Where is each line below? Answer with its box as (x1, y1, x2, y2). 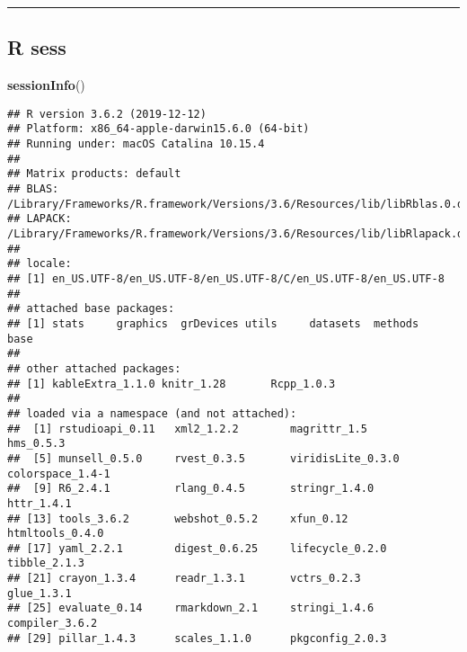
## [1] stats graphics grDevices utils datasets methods (7, 317, 419, 330)
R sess (7, 33, 66, 61)
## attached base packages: (7, 302, 175, 316)
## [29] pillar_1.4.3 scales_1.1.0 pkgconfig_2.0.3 (7, 631, 387, 645)
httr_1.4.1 (7, 496, 72, 510)
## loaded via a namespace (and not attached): (7, 406, 297, 420)
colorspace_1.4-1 (7, 467, 110, 480)
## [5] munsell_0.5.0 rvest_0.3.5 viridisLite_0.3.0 (7, 451, 400, 465)
